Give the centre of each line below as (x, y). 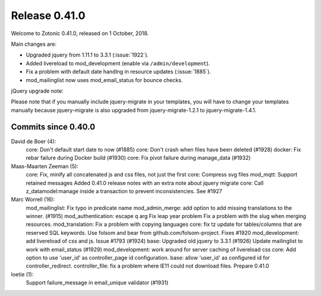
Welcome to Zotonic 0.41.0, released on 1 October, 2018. (80, 33)
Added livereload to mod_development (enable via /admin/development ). (118, 63)
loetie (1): (22, 274)
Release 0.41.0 (48, 15)
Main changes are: (34, 44)
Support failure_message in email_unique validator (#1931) (97, 283)
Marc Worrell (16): (33, 200)
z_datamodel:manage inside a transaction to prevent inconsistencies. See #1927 (124, 191)
